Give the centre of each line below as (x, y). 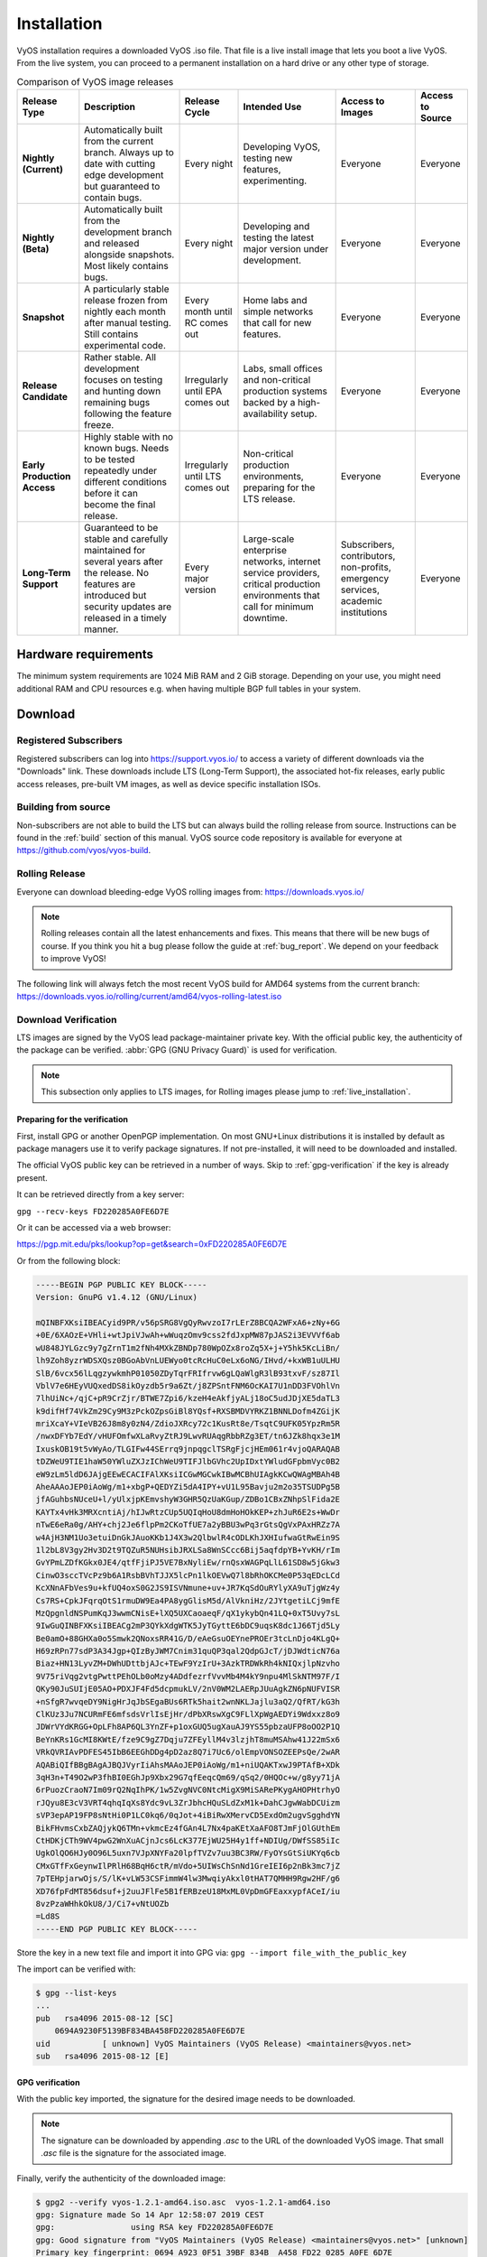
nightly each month (125, 311)
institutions (364, 612)
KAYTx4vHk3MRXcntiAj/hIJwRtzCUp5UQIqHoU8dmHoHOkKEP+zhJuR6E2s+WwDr (188, 1512)
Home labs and (275, 300)
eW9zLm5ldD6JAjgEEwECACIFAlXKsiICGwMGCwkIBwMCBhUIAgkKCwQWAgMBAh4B (188, 1474)
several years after (124, 562)
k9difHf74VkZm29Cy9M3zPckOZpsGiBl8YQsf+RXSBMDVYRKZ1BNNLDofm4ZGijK (188, 1411)
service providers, (281, 572)
